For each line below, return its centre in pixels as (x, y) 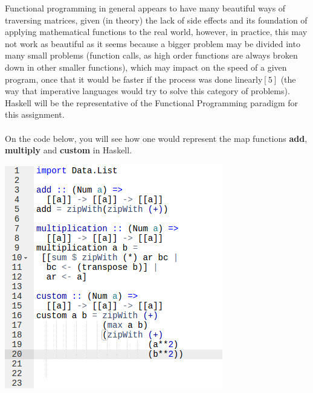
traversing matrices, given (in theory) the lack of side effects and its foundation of (156, 20)
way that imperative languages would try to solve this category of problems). (147, 91)
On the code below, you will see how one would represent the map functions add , (156, 138)
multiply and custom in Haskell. (69, 150)
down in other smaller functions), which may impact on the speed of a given (146, 67)
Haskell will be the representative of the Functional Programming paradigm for (151, 102)
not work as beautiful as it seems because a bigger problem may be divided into (153, 43)
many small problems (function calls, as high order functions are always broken (151, 55)
